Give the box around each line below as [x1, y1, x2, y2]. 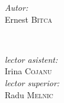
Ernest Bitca [5, 13, 53, 25]
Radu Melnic [5, 88, 53, 101]
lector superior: [5, 76, 60, 89]
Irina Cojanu [5, 65, 52, 77]
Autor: [5, 1, 28, 13]
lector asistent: [5, 53, 58, 65]
